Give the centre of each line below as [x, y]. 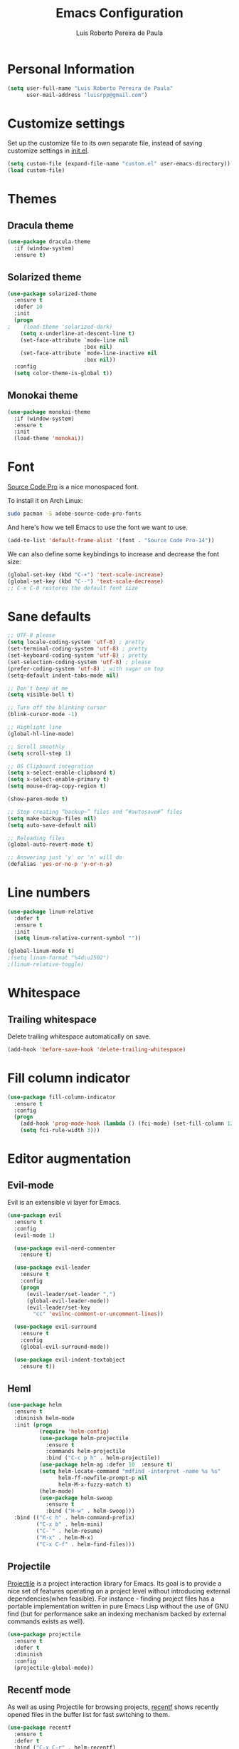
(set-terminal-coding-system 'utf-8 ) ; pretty [78, 649]
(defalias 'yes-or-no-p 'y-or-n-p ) [60, 865]
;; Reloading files [36, 838]
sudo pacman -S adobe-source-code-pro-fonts [74, 514]
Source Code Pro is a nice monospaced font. [73, 487]
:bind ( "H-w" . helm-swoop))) [90, 1511]
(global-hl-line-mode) [41, 734]
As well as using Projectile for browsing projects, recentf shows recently [113, 1707]
